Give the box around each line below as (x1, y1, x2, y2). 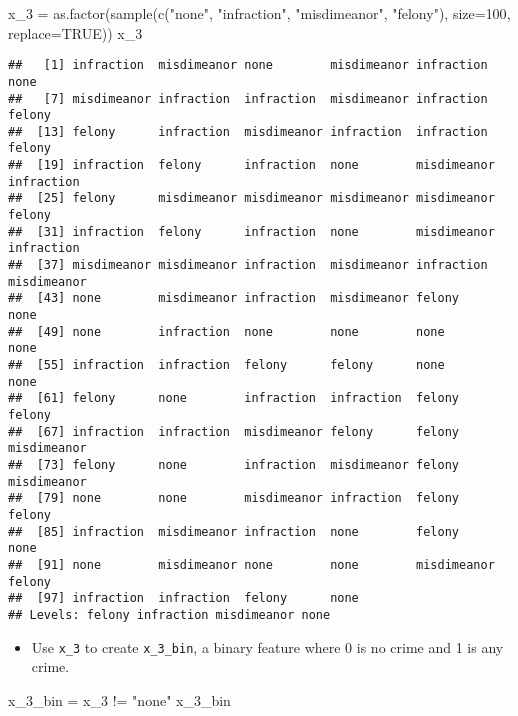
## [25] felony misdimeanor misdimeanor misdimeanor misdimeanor (8, 191, 495, 206)
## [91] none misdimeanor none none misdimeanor (8, 557, 495, 572)
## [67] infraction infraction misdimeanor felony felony (8, 424, 460, 439)
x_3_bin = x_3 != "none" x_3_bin (8, 689, 231, 710)
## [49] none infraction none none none (8, 324, 445, 339)
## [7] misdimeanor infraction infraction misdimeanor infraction (8, 91, 488, 106)
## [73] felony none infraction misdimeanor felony (8, 457, 460, 472)
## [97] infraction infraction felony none (8, 591, 359, 606)
